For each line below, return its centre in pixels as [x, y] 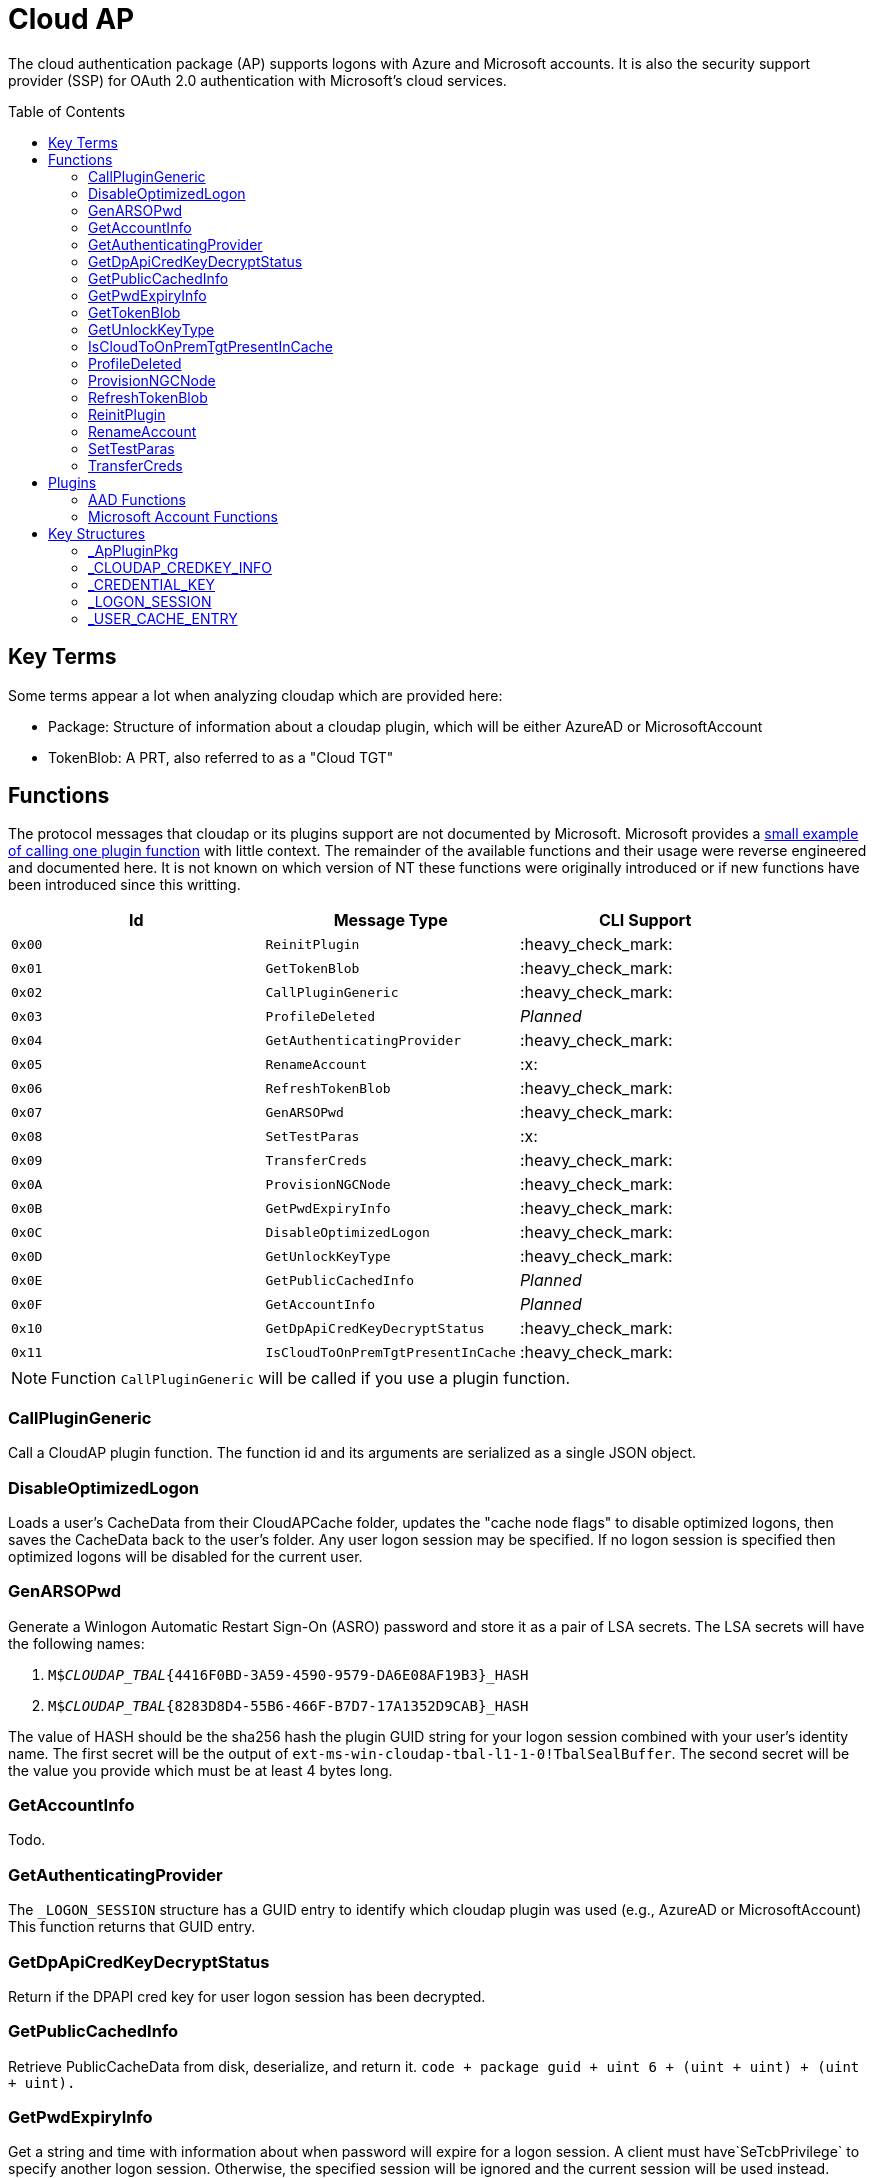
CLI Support [645, 920]
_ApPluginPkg [133, 550]
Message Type [390, 920]
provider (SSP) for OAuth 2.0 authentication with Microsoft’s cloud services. [257, 80]
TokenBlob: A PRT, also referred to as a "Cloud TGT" [221, 757]
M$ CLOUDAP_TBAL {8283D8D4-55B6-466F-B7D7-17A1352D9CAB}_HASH [288, 1705]
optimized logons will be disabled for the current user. [185, 1556]
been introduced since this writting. [124, 885]
